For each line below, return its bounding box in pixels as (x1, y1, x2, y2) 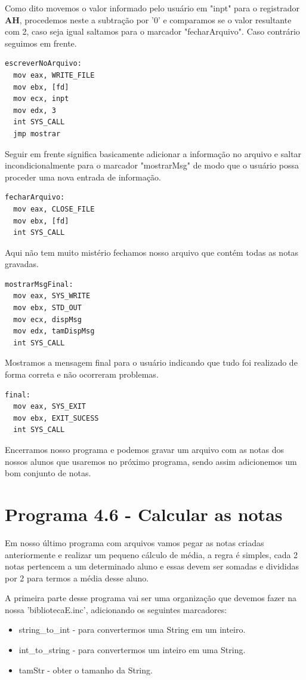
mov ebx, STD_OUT (13, 304, 82, 313)
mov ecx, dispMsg (13, 315, 82, 324)
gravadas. (5, 258, 39, 270)
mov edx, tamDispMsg (13, 327, 95, 336)
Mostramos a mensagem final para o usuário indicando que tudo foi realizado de (5, 356, 298, 369)
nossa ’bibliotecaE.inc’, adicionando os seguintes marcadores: (5, 603, 227, 615)
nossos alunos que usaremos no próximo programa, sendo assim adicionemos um (5, 455, 297, 467)
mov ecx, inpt (13, 94, 69, 103)
